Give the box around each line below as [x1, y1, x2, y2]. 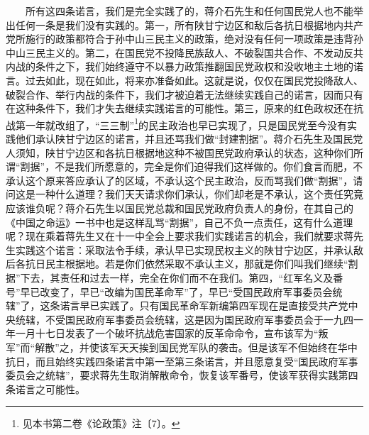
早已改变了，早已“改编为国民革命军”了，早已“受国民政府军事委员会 [20, 284, 333, 299]
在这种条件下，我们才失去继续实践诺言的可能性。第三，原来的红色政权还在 [6, 101, 353, 116]
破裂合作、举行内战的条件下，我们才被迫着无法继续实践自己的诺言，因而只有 [6, 87, 363, 101]
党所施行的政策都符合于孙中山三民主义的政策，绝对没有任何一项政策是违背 [6, 31, 353, 46]
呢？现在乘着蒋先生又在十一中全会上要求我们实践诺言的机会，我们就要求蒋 [6, 228, 353, 243]
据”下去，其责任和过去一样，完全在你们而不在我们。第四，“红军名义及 [6, 270, 334, 285]
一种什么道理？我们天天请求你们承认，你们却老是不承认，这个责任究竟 [35, 187, 363, 202]
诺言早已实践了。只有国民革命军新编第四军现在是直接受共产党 [60, 298, 348, 313]
